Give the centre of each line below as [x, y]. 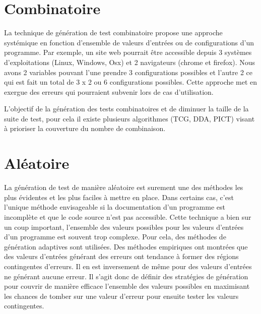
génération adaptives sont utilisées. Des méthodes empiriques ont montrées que [126, 246]
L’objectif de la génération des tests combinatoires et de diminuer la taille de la [126, 109]
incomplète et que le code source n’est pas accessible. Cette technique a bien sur [128, 216]
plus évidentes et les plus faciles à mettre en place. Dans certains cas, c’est [119, 197]
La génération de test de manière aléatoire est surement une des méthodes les [124, 187]
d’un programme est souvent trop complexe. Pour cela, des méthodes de [115, 237]
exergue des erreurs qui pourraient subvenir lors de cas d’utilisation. [109, 91]
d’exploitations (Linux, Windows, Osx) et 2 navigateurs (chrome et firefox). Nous [130, 62]
